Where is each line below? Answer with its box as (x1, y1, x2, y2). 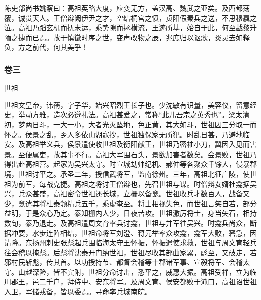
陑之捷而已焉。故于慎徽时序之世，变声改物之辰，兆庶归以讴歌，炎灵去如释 (4, 32, 250, 42)
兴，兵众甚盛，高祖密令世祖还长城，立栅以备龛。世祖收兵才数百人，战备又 (4, 188, 250, 199)
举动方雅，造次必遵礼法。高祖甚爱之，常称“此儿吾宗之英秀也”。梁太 (18, 109, 243, 120)
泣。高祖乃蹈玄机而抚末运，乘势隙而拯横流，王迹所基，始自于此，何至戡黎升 (4, 22, 257, 33)
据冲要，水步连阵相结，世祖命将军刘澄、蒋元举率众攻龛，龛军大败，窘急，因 (4, 227, 257, 238)
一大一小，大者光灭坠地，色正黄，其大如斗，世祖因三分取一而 (53, 119, 257, 129)
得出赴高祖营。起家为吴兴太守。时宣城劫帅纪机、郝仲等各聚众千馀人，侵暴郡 (4, 159, 257, 169)
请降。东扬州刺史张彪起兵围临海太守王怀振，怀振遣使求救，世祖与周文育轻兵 (4, 237, 257, 248)
